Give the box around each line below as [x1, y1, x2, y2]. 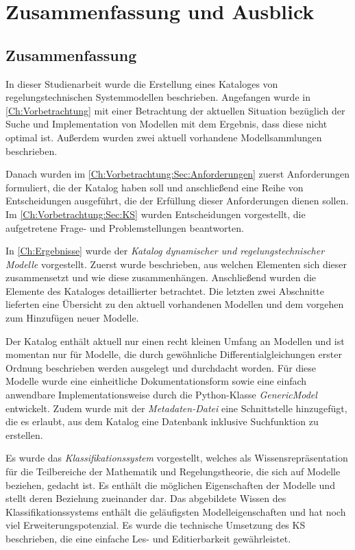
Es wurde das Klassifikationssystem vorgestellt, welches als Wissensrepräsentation [5, 451, 348, 465]
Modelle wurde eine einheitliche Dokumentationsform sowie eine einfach [5, 374, 307, 388]
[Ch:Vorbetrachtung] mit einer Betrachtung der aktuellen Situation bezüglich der [5, 103, 345, 117]
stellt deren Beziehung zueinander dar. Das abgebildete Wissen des [5, 491, 286, 505]
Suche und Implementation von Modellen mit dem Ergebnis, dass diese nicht [5, 117, 328, 131]
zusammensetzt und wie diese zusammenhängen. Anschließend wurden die [5, 270, 317, 285]
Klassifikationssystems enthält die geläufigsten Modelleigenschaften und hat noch [5, 504, 346, 518]
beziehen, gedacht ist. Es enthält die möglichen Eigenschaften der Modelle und [5, 477, 335, 492]
